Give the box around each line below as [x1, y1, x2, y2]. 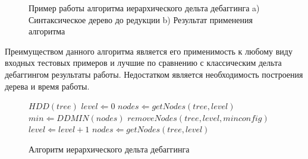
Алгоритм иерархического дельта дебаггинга [29, 142, 190, 155]
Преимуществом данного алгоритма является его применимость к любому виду [5, 44, 293, 57]
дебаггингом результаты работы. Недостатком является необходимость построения [5, 68, 303, 80]
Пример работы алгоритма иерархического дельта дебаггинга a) [29, 2, 260, 14]
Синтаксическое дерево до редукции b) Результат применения [29, 13, 253, 26]
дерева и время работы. [5, 79, 90, 92]
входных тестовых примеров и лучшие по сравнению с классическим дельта [5, 56, 282, 69]
